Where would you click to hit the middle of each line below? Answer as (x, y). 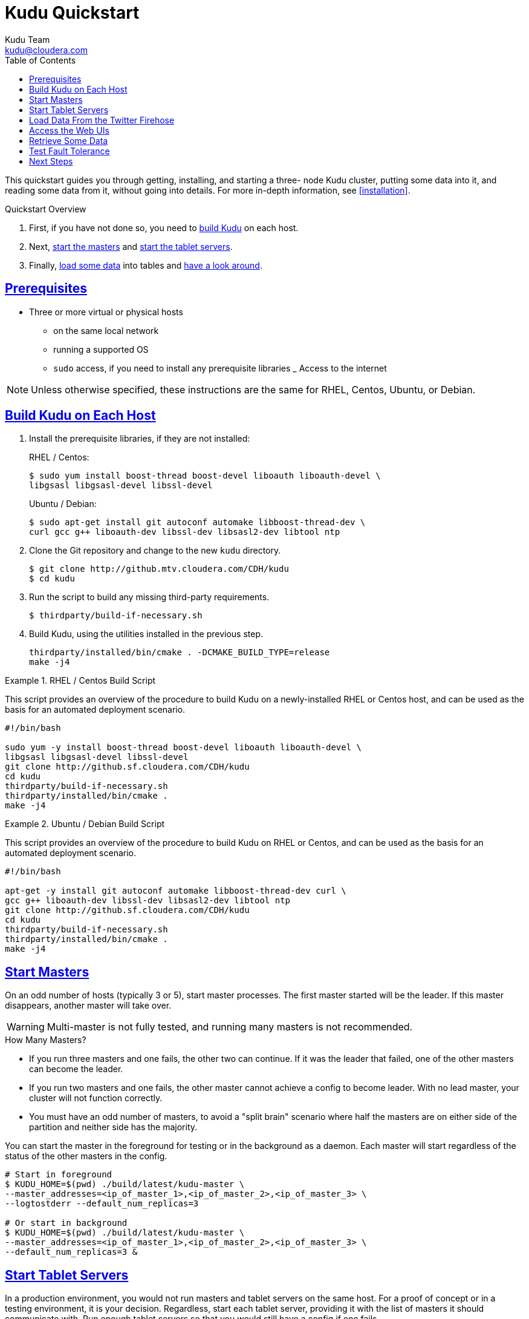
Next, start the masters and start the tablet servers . (131, 246)
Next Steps (51, 161)
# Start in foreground (59, 1175)
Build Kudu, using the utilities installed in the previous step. (146, 634)
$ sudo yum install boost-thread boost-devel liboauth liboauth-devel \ (205, 476)
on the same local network (106, 330)
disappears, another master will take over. (88, 1006)
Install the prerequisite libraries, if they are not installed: (140, 439)
